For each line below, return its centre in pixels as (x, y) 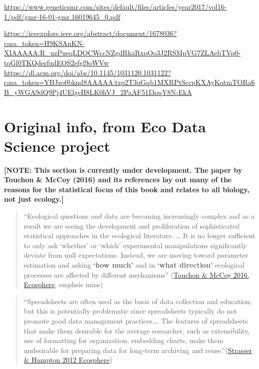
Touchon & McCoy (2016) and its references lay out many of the (118, 180)
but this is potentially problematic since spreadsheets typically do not (130, 311)
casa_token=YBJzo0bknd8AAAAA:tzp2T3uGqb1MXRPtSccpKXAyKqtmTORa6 (129, 82)
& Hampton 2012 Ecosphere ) (68, 360)
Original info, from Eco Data (105, 126)
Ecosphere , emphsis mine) (63, 284)
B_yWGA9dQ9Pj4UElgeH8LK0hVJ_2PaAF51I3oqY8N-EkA (98, 92)
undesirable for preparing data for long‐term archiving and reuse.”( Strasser (138, 350)
